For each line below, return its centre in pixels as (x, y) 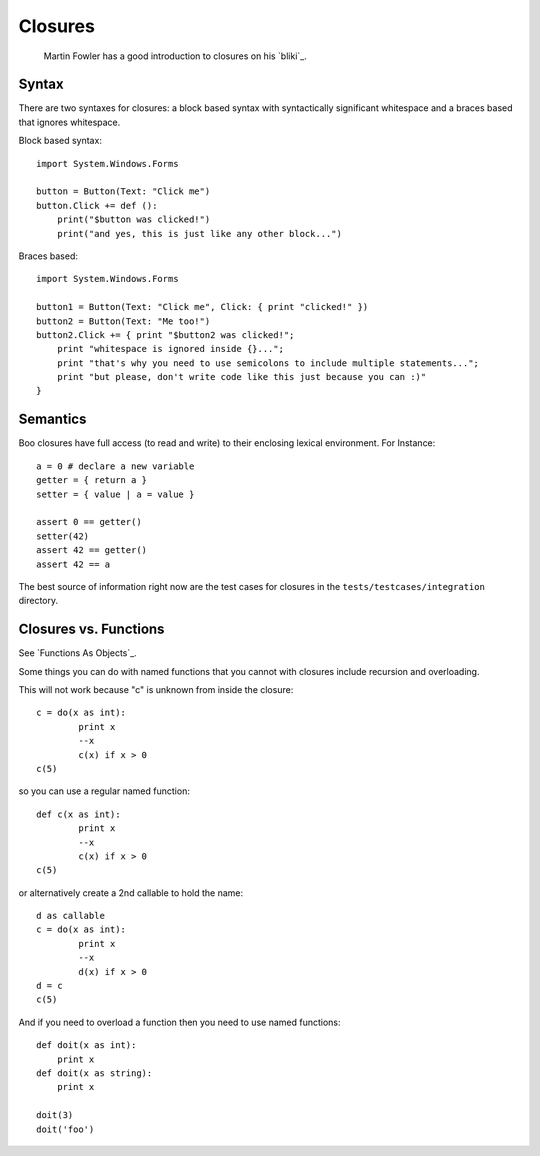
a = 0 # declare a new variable (115, 466)
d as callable (70, 916)
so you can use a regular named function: (104, 791)
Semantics (52, 419)
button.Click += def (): (97, 205)
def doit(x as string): (94, 1073)
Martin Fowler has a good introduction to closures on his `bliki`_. (175, 56)
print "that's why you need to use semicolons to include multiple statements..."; (268, 363)
